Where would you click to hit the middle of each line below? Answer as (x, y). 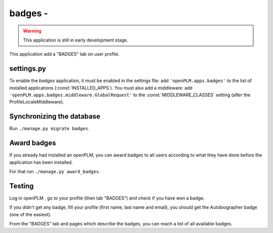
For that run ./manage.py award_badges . (55, 171)
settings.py (28, 69)
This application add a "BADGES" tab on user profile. (64, 54)
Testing (21, 186)
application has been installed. (41, 162)
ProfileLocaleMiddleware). (37, 102)
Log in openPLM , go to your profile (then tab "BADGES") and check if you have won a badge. (107, 198)
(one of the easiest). (30, 214)
